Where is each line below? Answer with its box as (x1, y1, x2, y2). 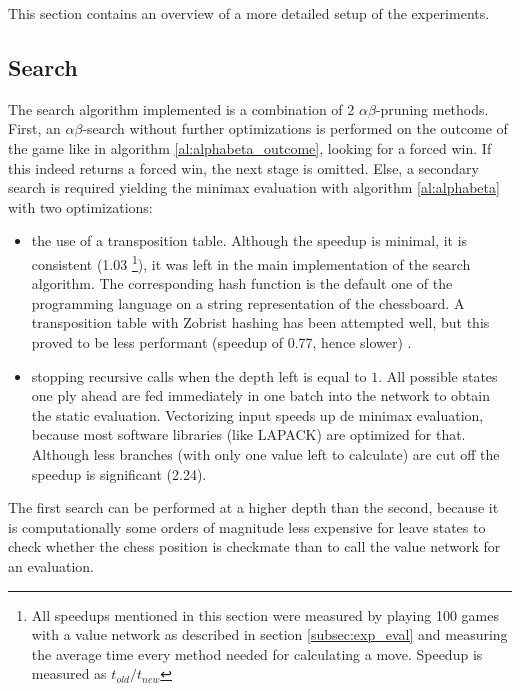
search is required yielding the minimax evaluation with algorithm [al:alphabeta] (8, 177, 500, 198)
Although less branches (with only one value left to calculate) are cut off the (31, 443, 500, 464)
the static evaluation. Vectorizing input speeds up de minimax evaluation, (31, 404, 484, 425)
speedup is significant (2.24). (31, 463, 207, 484)
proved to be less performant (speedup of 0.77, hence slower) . (31, 331, 412, 352)
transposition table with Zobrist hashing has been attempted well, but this (31, 312, 490, 333)
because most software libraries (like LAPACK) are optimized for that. (31, 424, 466, 445)
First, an (8, 118, 61, 139)
